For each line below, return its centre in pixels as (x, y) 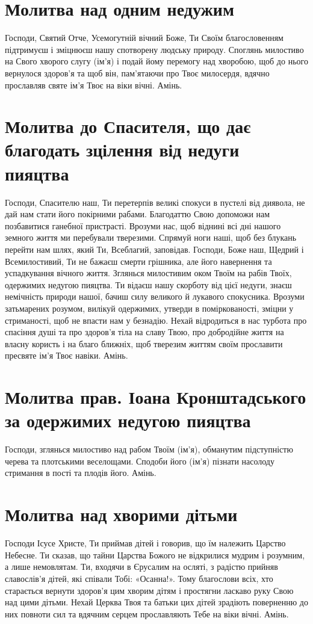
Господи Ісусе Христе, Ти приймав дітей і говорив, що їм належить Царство (145, 543)
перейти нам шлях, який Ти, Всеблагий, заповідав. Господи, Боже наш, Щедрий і (154, 249)
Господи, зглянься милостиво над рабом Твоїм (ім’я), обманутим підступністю (149, 449)
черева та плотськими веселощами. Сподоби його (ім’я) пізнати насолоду (140, 461)
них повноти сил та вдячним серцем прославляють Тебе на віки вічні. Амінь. (147, 613)
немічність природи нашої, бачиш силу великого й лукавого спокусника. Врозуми (155, 296)
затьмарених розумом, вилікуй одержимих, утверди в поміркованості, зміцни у (149, 308)
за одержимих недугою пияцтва (128, 420)
